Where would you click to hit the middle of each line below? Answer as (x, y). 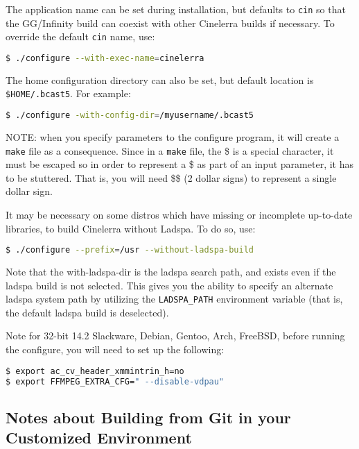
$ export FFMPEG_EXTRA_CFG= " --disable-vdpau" (115, 381)
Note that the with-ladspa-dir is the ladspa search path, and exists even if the (171, 271)
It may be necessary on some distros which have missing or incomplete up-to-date (179, 214)
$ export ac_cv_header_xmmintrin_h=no (95, 371)
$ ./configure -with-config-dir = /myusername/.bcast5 (130, 116)
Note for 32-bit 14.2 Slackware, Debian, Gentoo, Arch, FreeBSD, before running (175, 336)
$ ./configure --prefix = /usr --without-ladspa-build (130, 250)
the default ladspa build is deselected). (87, 312)
